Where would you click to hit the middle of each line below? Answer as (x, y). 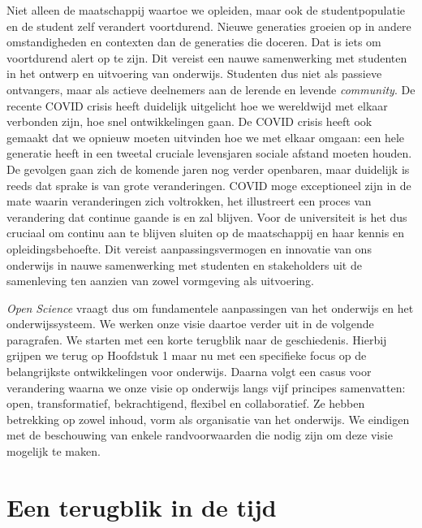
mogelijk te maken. (54, 451)
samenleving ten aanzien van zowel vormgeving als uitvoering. (160, 281)
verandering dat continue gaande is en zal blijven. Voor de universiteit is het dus (207, 216)
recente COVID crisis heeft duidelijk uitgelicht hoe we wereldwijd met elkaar (197, 105)
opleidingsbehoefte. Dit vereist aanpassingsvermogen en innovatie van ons (189, 248)
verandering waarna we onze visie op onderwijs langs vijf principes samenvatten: (206, 387)
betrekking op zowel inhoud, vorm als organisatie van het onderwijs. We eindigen (208, 419)
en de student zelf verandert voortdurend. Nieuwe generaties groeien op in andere (209, 26)
